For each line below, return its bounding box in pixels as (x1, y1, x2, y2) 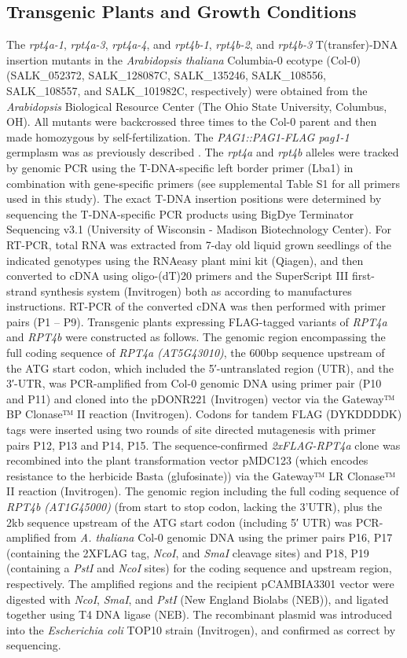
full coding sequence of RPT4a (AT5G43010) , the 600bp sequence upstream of (6, 344, 385, 361)
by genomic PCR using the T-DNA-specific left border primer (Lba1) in (6, 159, 354, 175)
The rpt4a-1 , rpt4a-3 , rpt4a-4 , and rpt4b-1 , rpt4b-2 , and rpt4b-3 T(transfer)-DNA (6, 36, 398, 53)
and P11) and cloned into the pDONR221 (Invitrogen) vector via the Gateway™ (6, 390, 395, 406)
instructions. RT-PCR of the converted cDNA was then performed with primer (6, 298, 387, 314)
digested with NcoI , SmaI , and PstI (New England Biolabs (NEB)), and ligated (6, 590, 389, 607)
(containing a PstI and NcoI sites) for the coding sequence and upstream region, (6, 560, 392, 576)
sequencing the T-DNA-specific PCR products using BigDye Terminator (6, 205, 354, 222)
